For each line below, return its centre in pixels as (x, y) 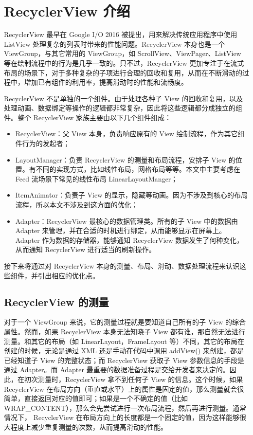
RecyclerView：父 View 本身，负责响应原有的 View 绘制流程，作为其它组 (130, 134)
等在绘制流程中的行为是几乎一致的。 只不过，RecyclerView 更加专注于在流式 (124, 63)
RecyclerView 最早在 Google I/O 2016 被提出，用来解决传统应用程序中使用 (121, 34)
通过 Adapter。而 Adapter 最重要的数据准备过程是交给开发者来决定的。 (117, 370)
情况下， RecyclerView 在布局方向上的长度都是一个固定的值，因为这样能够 (122, 417)
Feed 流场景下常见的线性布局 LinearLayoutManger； (97, 178)
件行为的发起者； (43, 143)
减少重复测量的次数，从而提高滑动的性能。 (99, 426)
